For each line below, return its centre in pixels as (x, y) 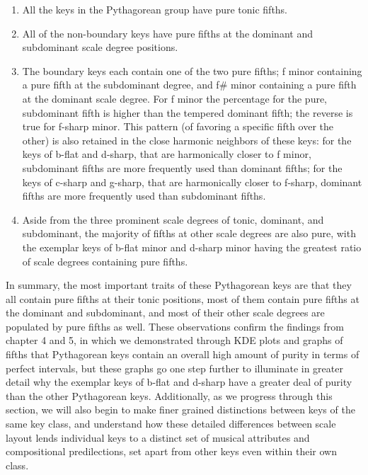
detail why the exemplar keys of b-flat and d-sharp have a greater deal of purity (179, 382)
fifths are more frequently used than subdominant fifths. (144, 196)
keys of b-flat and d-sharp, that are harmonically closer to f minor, (167, 154)
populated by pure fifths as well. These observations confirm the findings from (175, 326)
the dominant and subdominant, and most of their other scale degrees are (165, 313)
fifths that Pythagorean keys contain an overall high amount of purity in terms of (183, 354)
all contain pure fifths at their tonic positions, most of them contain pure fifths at (183, 298)
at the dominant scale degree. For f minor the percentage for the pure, (175, 98)
